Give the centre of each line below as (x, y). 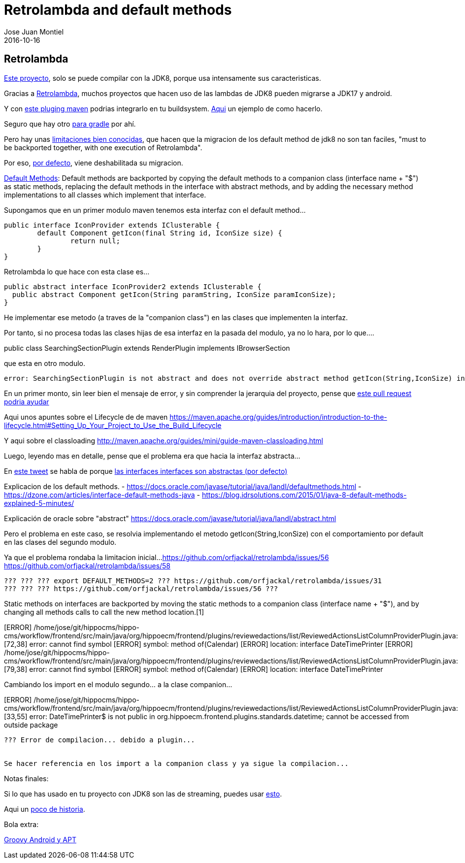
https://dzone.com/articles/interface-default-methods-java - (102, 495)
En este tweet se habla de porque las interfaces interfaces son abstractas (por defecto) (146, 471)
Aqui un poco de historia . (45, 809)
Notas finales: (26, 778)
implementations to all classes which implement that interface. (105, 195)
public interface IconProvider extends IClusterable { (112, 225)
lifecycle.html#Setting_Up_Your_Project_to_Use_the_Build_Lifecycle (113, 425)
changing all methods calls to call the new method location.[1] (104, 612)
